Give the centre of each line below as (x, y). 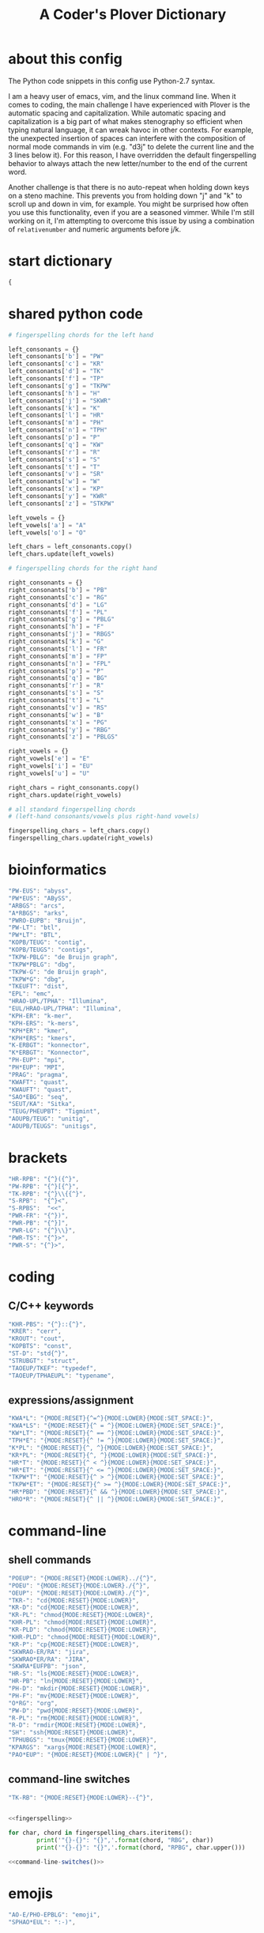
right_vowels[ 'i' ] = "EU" (51, 766)
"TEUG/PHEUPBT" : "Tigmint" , (55, 1112)
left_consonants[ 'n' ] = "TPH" (58, 430)
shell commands (50, 1560)
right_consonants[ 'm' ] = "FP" (58, 656)
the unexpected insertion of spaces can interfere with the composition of (127, 138)
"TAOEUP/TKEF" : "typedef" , (53, 1368)
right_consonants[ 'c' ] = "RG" (58, 597)
